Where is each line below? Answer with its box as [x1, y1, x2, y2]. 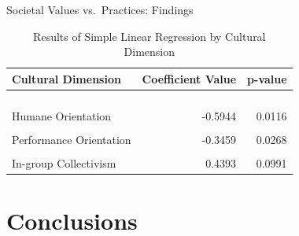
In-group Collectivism [12, 154, 116, 171]
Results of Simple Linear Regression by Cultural [33, 28, 266, 44]
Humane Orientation [12, 107, 112, 124]
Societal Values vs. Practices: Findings [6, 2, 194, 17]
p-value [247, 70, 287, 87]
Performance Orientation [12, 131, 131, 147]
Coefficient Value [142, 70, 237, 87]
